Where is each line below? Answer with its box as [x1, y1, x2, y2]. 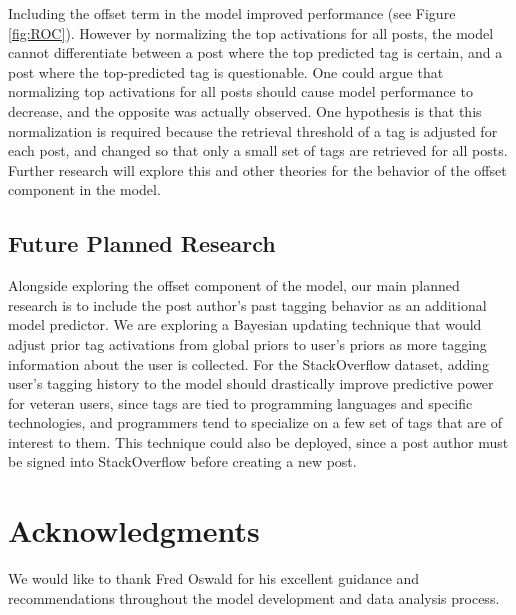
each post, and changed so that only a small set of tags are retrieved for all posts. [8, 140, 508, 161]
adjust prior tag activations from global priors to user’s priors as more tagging [8, 333, 487, 354]
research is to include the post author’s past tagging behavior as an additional [8, 294, 487, 315]
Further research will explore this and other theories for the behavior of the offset [8, 159, 507, 180]
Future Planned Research [8, 228, 276, 259]
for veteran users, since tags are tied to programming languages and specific [8, 392, 473, 413]
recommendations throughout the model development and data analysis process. [8, 587, 500, 608]
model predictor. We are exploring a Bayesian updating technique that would [8, 314, 482, 335]
